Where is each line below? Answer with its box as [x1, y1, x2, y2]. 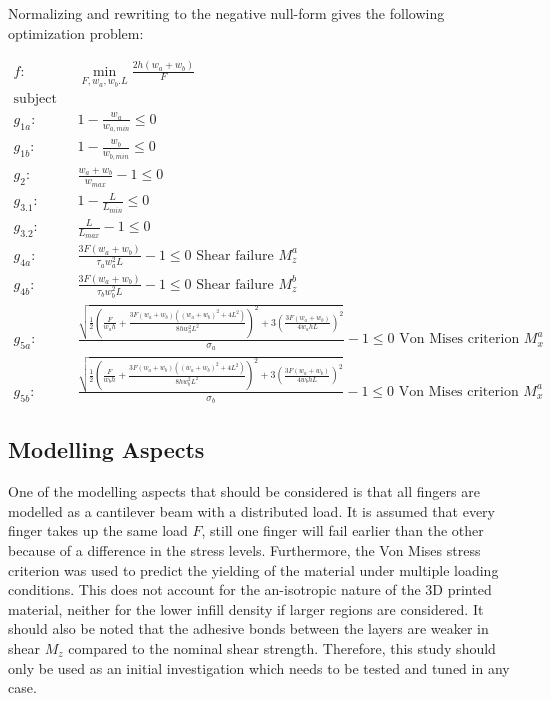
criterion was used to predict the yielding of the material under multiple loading [8, 559, 499, 580]
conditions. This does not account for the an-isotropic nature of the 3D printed [8, 579, 492, 600]
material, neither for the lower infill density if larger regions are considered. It [8, 598, 484, 619]
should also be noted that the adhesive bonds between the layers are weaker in [8, 618, 489, 639]
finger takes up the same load [8, 520, 188, 541]
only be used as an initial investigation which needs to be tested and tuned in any [8, 657, 510, 678]
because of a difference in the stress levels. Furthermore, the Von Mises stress [8, 539, 481, 560]
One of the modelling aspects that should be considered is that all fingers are [8, 481, 480, 502]
